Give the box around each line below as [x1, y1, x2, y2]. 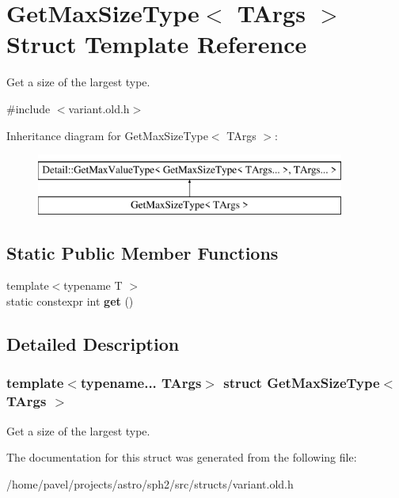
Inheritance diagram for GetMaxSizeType [6, 127, 208, 143]
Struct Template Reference [6, 28, 307, 60]
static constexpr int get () [6, 293, 134, 310]
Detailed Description [6, 332, 180, 356]
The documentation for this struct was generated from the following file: [6, 449, 357, 466]
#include [6, 100, 51, 116]
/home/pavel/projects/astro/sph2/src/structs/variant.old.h [6, 475, 294, 492]
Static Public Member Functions [6, 240, 279, 264]
